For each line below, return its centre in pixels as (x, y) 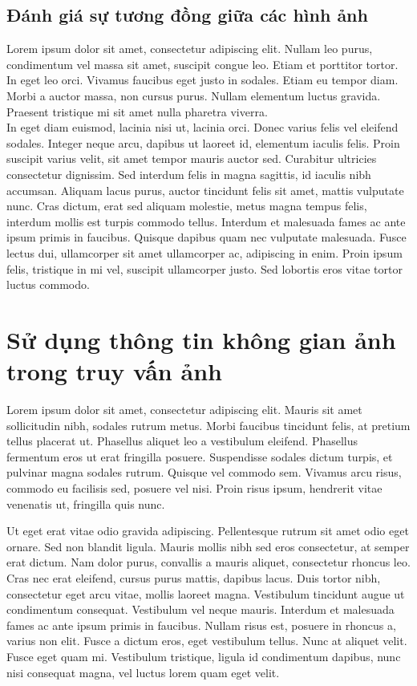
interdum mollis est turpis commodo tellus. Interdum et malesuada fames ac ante (206, 221)
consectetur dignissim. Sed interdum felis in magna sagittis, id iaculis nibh (189, 174)
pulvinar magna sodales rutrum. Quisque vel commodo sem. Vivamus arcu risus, (204, 472)
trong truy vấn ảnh (114, 371)
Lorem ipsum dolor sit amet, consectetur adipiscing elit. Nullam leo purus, (190, 49)
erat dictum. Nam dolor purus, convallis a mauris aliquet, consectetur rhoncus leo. (208, 562)
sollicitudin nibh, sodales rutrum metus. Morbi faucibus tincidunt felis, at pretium (208, 425)
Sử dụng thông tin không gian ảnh (201, 339)
